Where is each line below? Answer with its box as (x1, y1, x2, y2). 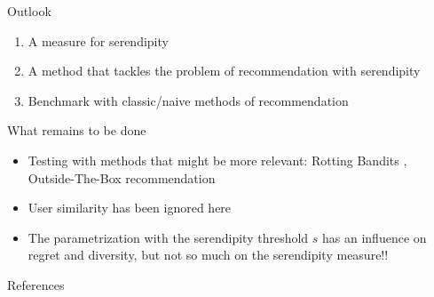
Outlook (7, 2, 51, 20)
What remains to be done (7, 121, 146, 140)
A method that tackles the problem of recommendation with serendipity (28, 61, 421, 80)
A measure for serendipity (28, 31, 169, 50)
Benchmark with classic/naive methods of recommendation (28, 91, 349, 109)
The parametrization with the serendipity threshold (28, 228, 309, 246)
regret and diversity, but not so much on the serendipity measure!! (28, 245, 389, 264)
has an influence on (322, 228, 427, 246)
